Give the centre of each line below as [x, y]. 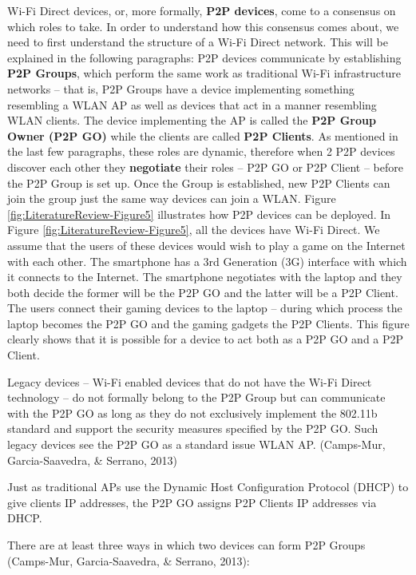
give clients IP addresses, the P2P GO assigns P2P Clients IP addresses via [192, 502]
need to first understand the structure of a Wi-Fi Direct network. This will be [198, 42]
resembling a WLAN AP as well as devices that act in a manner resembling [192, 104]
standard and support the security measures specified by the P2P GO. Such [193, 428]
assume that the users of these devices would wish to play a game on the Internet [206, 245]
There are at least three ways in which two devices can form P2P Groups [186, 545]
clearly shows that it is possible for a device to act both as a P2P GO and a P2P [206, 339]
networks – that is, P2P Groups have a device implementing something [181, 88]
